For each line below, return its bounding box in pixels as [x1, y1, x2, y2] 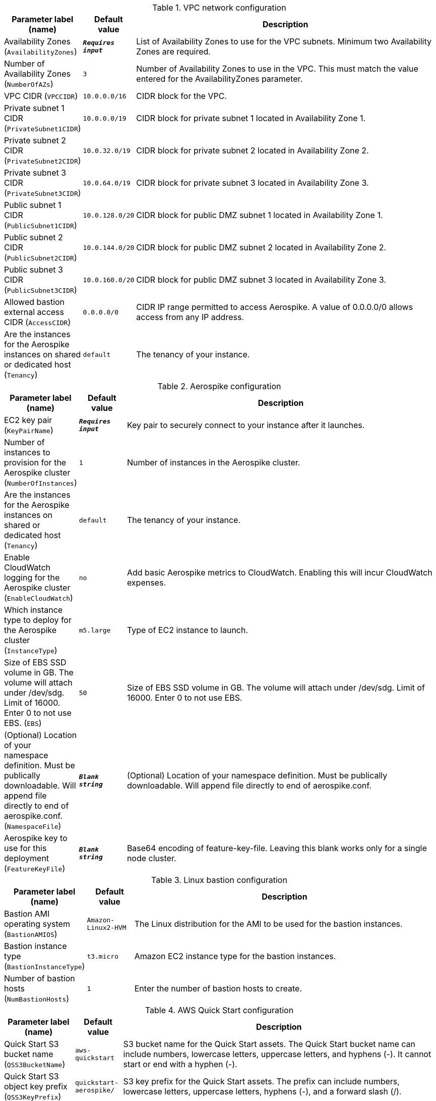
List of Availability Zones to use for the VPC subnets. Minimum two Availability [136, 36, 431, 46]
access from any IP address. [136, 312, 244, 322]
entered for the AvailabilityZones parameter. [136, 74, 303, 84]
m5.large [79, 626, 111, 634]
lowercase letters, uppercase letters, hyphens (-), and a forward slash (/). [123, 1086, 402, 1096]
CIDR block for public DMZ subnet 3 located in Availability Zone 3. [136, 275, 386, 285]
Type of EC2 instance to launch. [127, 625, 248, 635]
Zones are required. [136, 46, 211, 57]
